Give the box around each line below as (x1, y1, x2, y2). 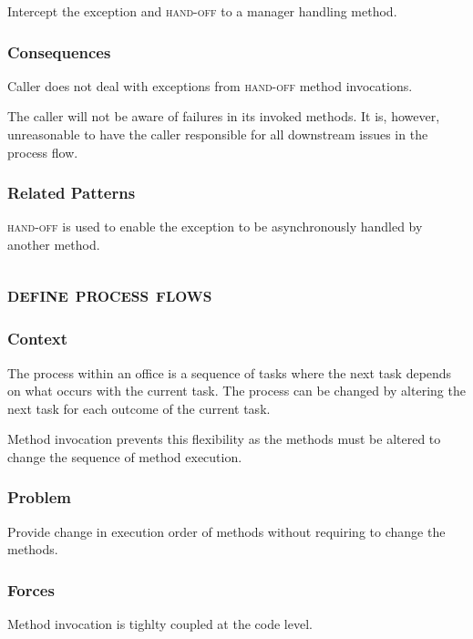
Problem (7, 486, 71, 509)
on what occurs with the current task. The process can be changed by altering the (7, 381, 466, 400)
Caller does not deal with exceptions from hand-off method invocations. (7, 76, 413, 95)
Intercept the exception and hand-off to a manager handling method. (7, 2, 397, 20)
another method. (7, 235, 100, 253)
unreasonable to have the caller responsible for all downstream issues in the (7, 125, 428, 143)
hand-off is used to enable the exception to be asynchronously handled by (7, 217, 423, 236)
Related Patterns (7, 181, 136, 204)
